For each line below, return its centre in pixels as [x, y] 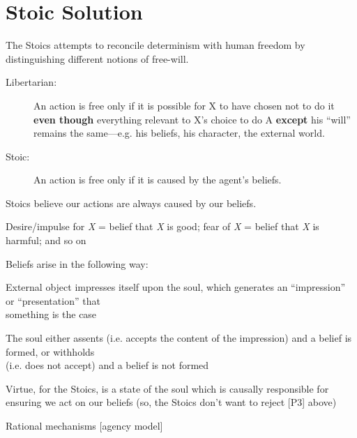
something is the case [51, 314]
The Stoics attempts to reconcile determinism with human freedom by [155, 45]
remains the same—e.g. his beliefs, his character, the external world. [179, 133]
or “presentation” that [53, 300]
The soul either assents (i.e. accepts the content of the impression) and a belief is [179, 338]
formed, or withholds [50, 351]
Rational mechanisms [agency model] [84, 425]
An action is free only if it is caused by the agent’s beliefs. [158, 180]
